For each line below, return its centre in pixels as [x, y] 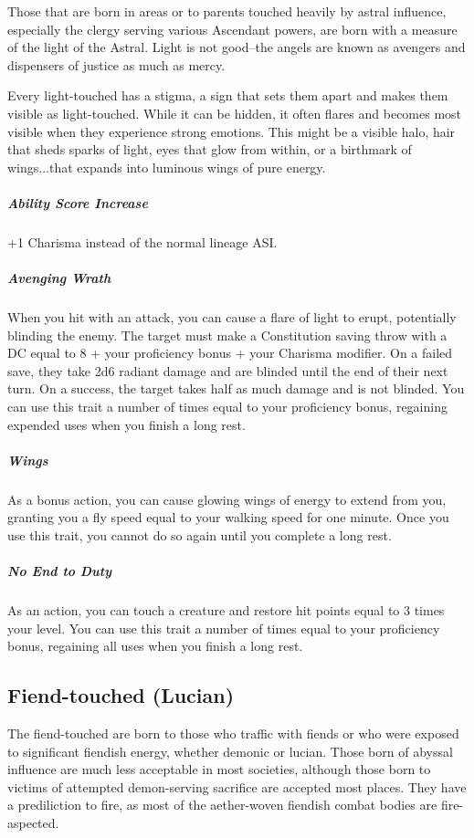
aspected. [33, 823]
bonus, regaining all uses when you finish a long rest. [155, 646]
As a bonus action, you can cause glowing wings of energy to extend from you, [227, 499]
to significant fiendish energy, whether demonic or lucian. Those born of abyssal [230, 751]
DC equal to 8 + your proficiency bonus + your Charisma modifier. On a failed [230, 353]
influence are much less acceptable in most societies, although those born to [219, 769]
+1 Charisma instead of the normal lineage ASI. [142, 241]
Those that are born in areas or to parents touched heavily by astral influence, [227, 11]
